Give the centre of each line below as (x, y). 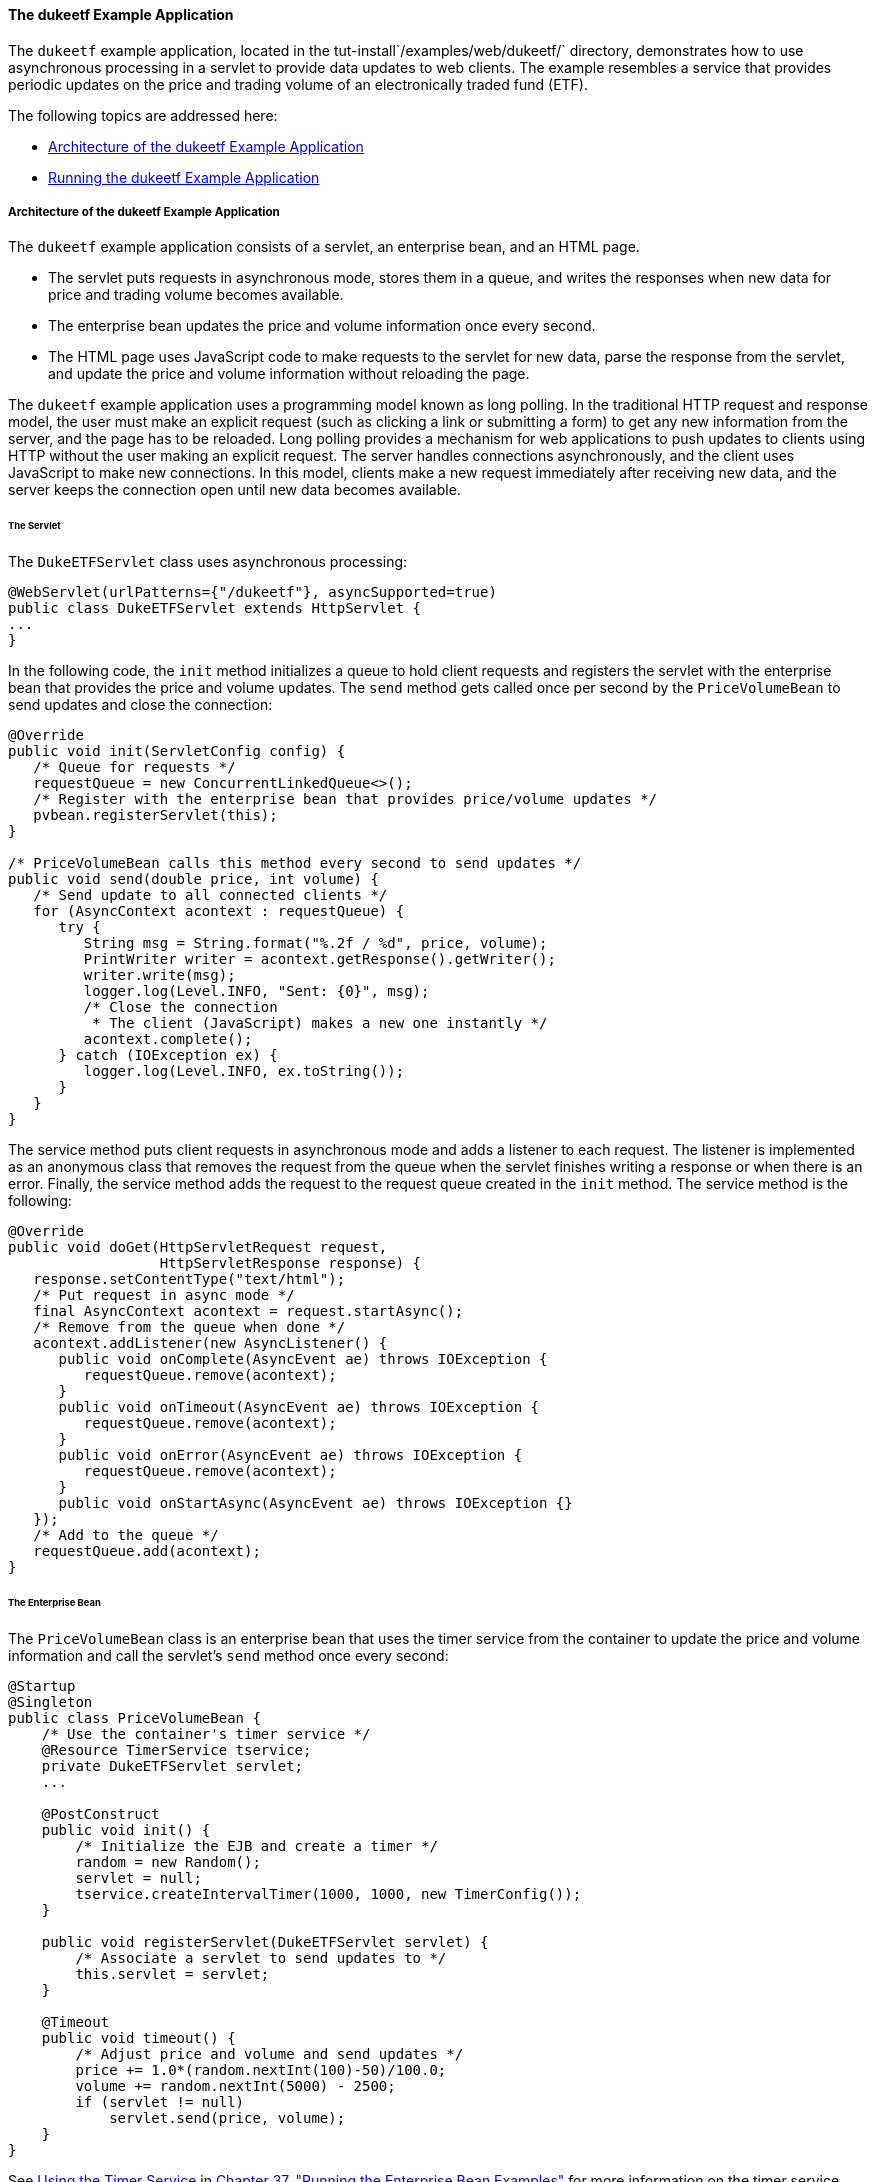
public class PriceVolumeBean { (134, 1717)
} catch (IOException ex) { (168, 1055)
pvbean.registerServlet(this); (155, 815)
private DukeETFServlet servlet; (172, 1765)
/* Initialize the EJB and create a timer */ (256, 1845)
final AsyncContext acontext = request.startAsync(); (248, 1311)
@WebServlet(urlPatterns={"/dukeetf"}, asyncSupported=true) (252, 592)
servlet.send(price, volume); (227, 2117)
